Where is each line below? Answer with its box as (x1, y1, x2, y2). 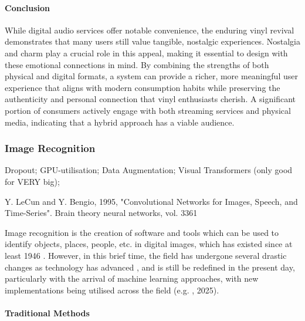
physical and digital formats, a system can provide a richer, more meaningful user (5, 70, 298, 82)
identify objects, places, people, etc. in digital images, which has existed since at (5, 238, 293, 250)
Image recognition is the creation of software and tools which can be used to (5, 226, 279, 238)
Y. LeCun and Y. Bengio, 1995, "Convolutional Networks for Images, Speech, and (5, 195, 298, 207)
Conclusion (5, 1, 50, 13)
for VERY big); (5, 175, 60, 187)
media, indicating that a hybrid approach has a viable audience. (5, 116, 235, 128)
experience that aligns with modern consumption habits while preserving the (5, 81, 280, 93)
